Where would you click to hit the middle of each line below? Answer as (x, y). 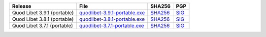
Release (22, 6)
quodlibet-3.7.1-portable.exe (112, 26)
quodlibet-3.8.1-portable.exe (112, 19)
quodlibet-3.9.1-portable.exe (112, 13)
